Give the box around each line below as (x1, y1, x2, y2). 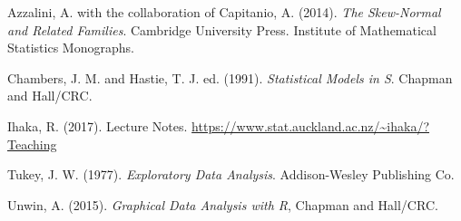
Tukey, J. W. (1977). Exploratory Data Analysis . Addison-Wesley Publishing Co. (7, 165, 455, 184)
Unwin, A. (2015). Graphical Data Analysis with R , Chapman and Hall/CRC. (7, 195, 438, 214)
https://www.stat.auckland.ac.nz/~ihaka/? (191, 116, 430, 135)
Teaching (7, 134, 57, 153)
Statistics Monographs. (7, 38, 134, 57)
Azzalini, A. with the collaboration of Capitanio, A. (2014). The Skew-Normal (7, 3, 441, 21)
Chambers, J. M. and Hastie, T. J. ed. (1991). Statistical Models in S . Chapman (7, 68, 453, 87)
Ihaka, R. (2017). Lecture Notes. (7, 116, 188, 135)
